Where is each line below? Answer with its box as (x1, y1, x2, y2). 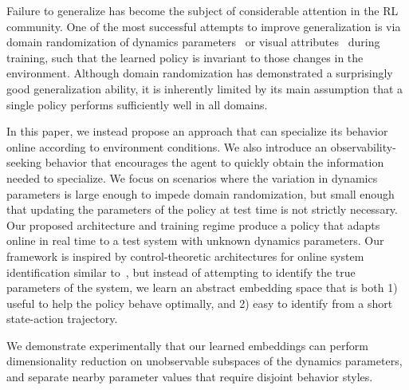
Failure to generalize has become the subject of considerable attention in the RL (6, 2, 399, 18)
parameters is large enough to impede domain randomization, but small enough (6, 185, 395, 202)
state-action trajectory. (6, 310, 118, 327)
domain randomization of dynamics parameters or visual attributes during (6, 33, 380, 50)
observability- (330, 138, 396, 155)
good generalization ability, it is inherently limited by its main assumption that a (6, 80, 403, 97)
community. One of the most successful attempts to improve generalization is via (6, 18, 401, 34)
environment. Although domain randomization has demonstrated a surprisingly (6, 65, 393, 81)
